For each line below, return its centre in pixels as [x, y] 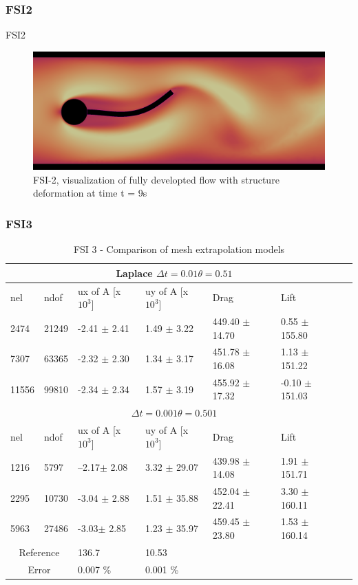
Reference [39, 552]
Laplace [134, 273]
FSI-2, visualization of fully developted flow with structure [156, 179]
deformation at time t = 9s [90, 193]
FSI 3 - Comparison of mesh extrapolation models [179, 249]
